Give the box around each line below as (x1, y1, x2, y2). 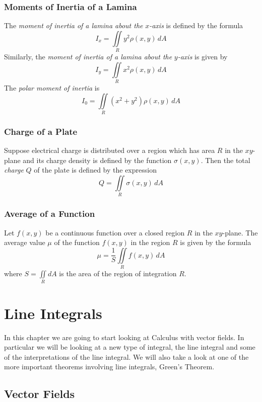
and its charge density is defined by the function (23, 154, 172, 165)
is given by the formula (180, 237, 251, 248)
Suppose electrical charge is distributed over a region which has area (4, 145, 215, 155)
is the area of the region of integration (59, 268, 177, 279)
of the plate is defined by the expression (34, 165, 157, 175)
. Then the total (201, 154, 250, 165)
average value (4, 237, 45, 248)
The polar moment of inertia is (4, 83, 100, 93)
